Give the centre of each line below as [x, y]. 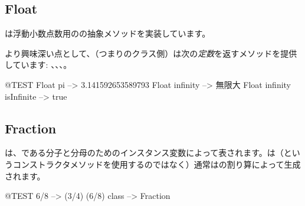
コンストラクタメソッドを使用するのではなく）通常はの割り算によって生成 [157, 164]
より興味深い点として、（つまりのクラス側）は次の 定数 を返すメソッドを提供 [151, 53]
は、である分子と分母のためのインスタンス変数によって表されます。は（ [144, 153]
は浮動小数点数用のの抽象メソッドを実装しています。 [108, 33]
